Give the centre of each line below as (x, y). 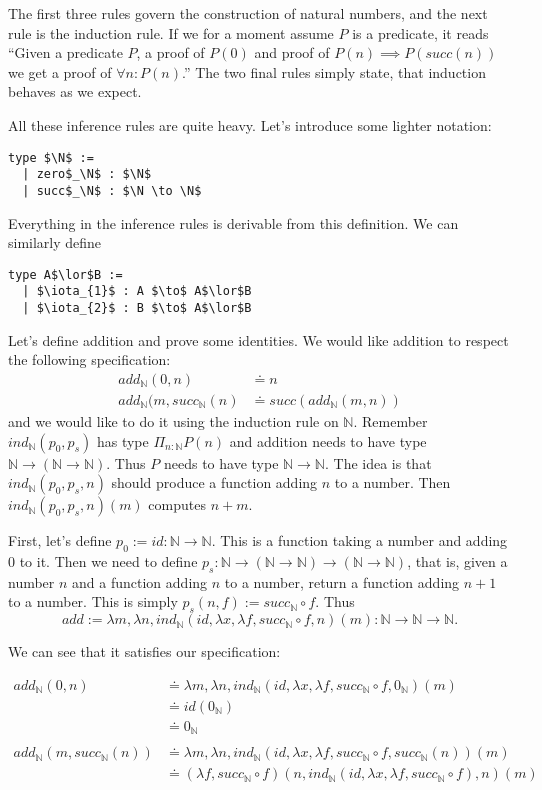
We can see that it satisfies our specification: (144, 651)
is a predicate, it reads (420, 32)
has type (122, 440)
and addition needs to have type (328, 440)
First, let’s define (60, 540)
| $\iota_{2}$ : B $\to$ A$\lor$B (137, 308)
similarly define (55, 242)
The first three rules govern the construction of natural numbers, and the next (248, 13)
